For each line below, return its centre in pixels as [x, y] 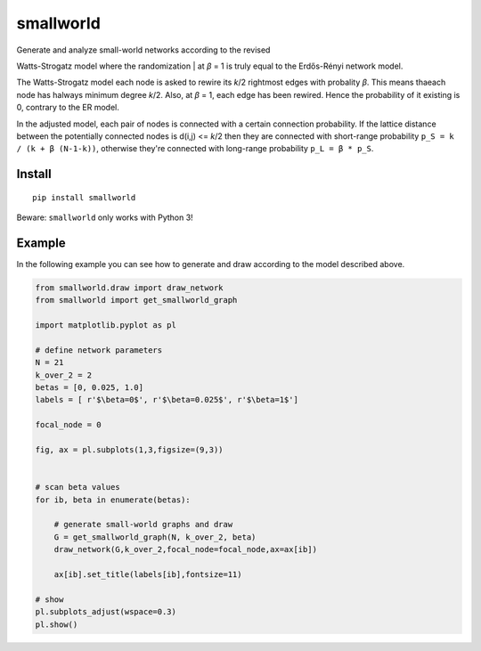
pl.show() [57, 624]
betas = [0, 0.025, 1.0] [90, 388]
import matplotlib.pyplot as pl [106, 325]
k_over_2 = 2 [64, 375]
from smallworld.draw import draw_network [129, 288]
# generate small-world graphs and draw [143, 525]
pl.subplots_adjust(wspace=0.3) [106, 612]
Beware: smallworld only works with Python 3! [105, 217]
